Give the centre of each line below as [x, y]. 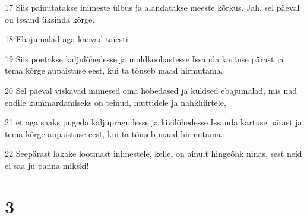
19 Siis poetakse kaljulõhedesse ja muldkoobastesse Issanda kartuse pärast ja [144, 59]
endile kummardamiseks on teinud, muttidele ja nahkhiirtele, [115, 102]
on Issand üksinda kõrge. [50, 19]
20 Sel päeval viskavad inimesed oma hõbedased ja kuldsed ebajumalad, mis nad [151, 90]
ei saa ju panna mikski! [47, 165]
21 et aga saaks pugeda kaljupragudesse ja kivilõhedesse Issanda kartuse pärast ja [153, 122]
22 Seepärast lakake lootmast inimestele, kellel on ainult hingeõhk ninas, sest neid [153, 154]
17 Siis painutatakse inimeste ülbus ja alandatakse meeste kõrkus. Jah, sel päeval [152, 7]
